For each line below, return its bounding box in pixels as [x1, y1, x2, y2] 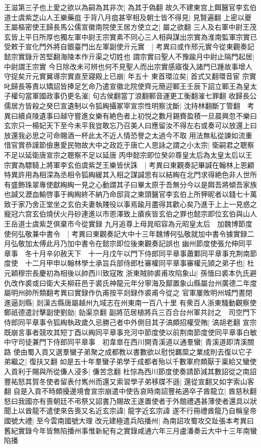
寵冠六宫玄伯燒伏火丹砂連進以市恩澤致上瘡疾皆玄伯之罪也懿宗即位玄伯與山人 [4, 208, 257, 219]
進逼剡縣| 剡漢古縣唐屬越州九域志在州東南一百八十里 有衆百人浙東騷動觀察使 [4, 297, 257, 307]
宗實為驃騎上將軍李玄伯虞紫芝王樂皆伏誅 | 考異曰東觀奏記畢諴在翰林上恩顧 [4, 159, 254, 170]
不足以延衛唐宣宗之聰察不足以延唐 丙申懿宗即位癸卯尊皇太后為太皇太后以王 [4, 149, 252, 160]
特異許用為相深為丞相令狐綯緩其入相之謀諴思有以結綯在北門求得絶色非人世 [4, 169, 250, 180]
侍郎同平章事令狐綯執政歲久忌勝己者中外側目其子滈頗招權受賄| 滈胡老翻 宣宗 [4, 317, 257, 327]
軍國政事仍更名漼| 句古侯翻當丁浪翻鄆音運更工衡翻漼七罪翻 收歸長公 [32, 90, 257, 101]
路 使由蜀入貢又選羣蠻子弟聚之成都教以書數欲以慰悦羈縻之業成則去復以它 [4, 346, 245, 357]
